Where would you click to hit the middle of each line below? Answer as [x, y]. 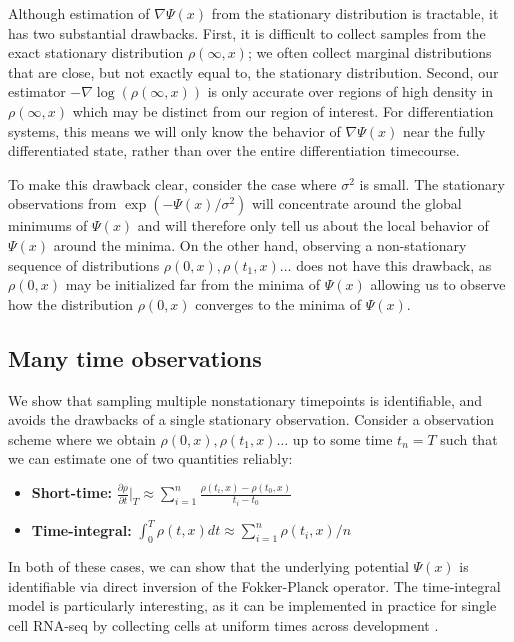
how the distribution [70, 303]
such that [469, 438]
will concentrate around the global [356, 203]
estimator [37, 91]
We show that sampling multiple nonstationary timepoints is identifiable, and [245, 399]
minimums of [48, 225]
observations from [62, 203]
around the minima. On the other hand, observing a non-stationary [260, 244]
